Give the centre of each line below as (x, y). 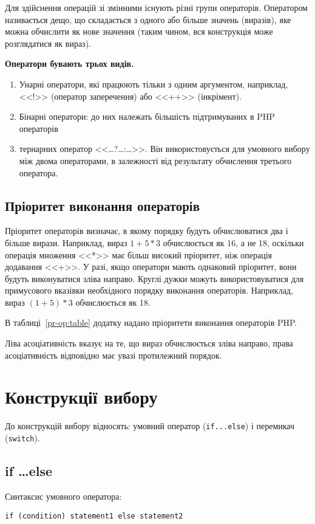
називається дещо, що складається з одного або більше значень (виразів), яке (148, 19)
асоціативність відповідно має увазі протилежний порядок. (113, 355)
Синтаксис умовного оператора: (63, 496)
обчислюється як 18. (113, 302)
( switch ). (22, 438)
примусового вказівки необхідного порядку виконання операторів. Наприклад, (149, 290)
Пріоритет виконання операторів (103, 205)
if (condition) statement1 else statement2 (94, 516)
